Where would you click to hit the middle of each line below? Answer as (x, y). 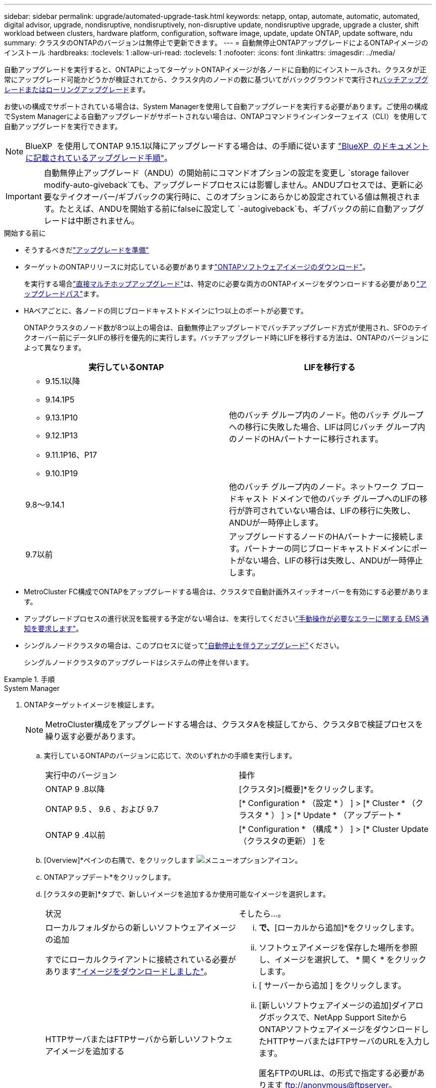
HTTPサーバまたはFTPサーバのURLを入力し (348, 1041)
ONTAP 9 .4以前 (75, 835)
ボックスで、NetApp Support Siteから (337, 1017)
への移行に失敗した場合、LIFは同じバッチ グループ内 (327, 427)
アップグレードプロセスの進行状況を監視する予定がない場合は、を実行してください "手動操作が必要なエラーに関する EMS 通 (226, 618)
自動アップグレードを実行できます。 (63, 126)
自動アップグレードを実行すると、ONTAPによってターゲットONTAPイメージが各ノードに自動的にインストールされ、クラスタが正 (216, 69)
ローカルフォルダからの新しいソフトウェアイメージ (141, 928)
